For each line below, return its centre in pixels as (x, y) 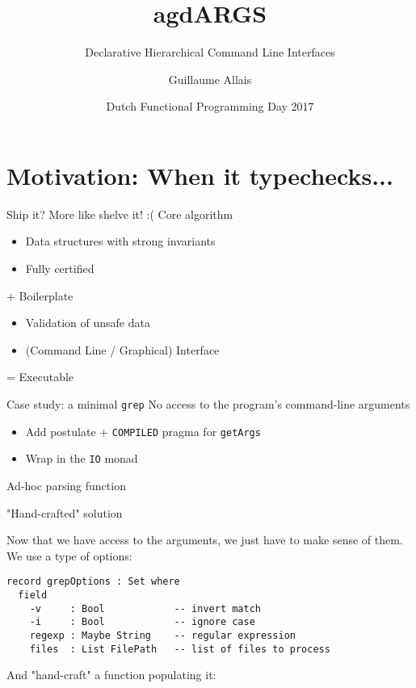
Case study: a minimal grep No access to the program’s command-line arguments (208, 404)
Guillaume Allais (210, 79)
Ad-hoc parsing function (66, 485)
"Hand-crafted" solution (65, 512)
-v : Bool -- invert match (145, 608)
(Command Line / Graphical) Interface (122, 349)
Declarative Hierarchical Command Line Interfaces (210, 52)
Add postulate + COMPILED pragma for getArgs (143, 431)
